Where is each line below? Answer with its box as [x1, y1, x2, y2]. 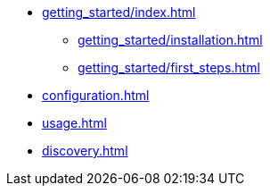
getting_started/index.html [42, 4, 196, 20]
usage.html [42, 115, 107, 130]
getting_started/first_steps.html [78, 60, 260, 75]
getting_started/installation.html [78, 32, 263, 47]
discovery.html [42, 143, 128, 158]
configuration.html [42, 88, 150, 103]
